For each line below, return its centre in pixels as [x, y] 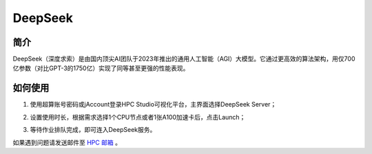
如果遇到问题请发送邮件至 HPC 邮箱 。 [67, 142]
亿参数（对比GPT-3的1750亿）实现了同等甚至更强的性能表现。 [101, 68]
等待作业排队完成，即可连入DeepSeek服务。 [93, 130]
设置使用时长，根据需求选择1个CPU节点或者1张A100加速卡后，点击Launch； [138, 117]
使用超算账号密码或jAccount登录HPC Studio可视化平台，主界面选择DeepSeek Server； [153, 104]
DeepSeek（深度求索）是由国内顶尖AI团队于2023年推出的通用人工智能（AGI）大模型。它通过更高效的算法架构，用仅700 [184, 59]
